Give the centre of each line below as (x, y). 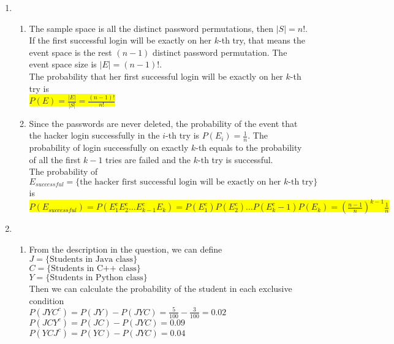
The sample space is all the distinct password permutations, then (151, 28)
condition (47, 300)
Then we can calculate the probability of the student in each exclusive (161, 289)
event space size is (63, 64)
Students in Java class (92, 260)
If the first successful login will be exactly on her (120, 40)
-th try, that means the (262, 40)
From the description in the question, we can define (126, 249)
